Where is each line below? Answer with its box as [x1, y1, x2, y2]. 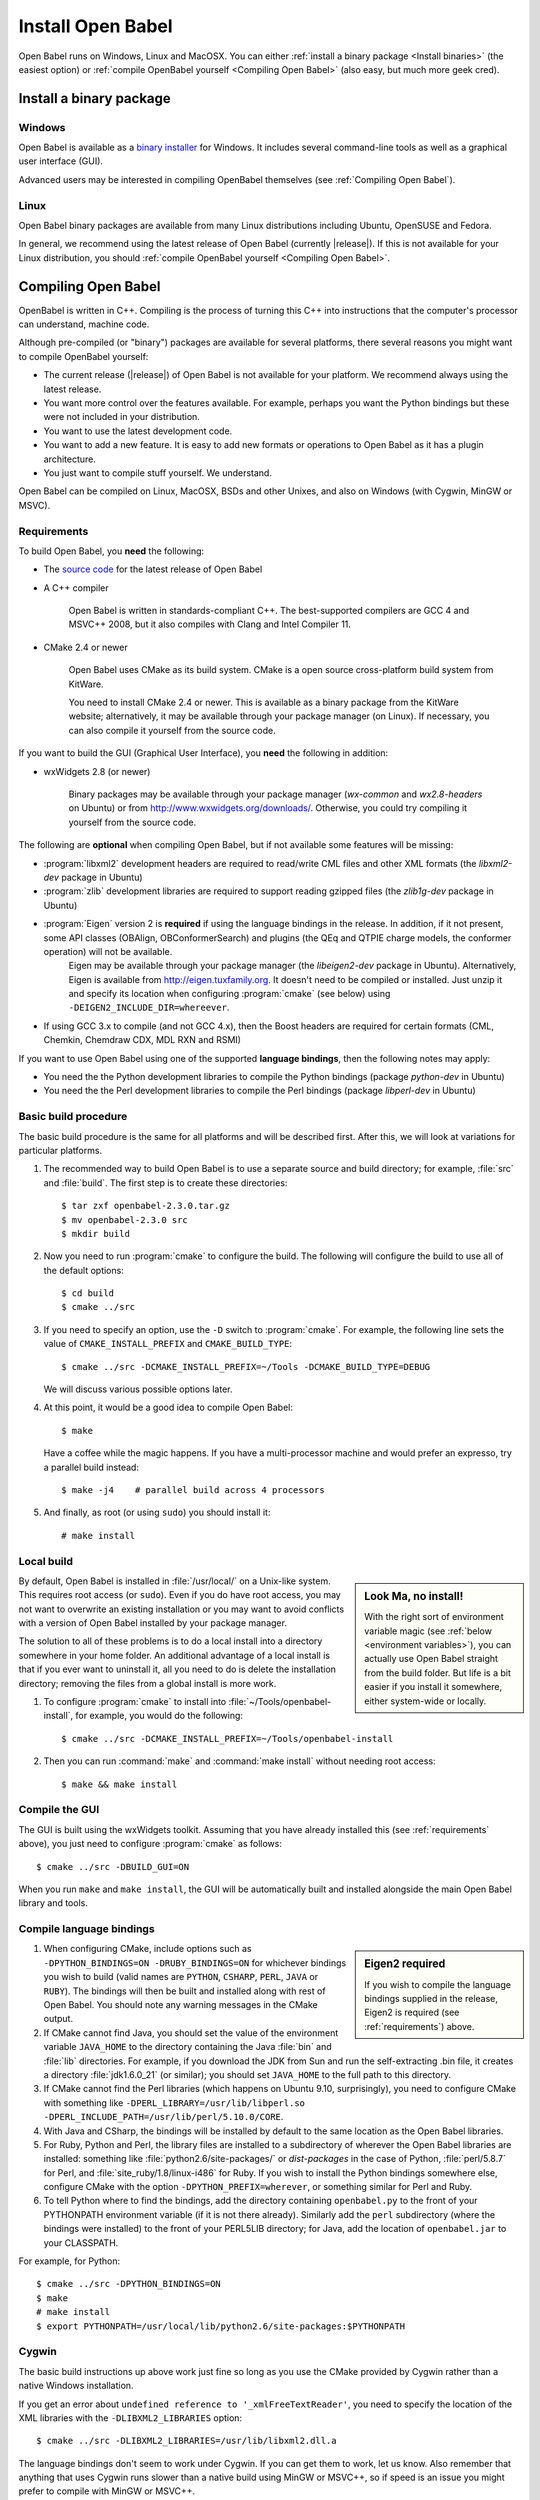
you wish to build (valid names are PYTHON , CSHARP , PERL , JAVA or [43, 1971, 319, 1983]
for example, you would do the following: [75, 1710, 244, 1722]
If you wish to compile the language [364, 1978, 512, 1990]
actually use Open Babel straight [364, 1653, 499, 1665]
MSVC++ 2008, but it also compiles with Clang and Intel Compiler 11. [68, 618, 352, 630]
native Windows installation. [18, 2380, 134, 2392]
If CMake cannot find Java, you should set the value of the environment [43, 2026, 339, 2039]
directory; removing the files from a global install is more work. [18, 1677, 277, 1689]
